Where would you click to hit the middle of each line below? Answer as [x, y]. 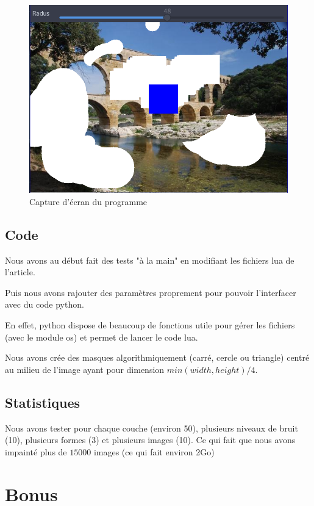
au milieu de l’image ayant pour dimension [85, 369]
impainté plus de [36, 451]
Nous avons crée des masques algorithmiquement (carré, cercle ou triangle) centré [157, 357]
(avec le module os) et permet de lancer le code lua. [102, 337]
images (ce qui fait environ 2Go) [154, 451]
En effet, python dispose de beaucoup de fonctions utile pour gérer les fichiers [150, 325]
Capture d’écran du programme [88, 201]
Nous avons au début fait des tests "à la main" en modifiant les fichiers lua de [150, 260]
